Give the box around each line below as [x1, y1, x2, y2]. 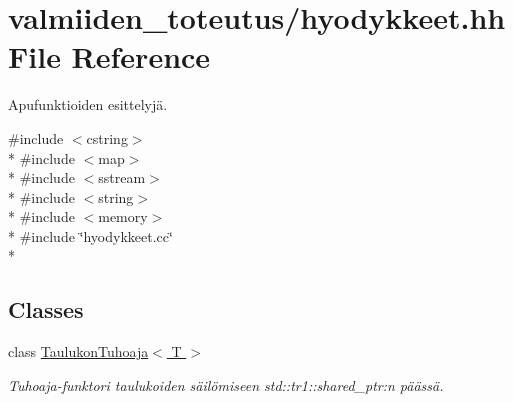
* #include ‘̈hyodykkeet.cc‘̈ [8, 225, 173, 246]
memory [98, 206, 148, 227]
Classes [8, 294, 84, 325]
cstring [86, 127, 128, 148]
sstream [98, 167, 146, 188]
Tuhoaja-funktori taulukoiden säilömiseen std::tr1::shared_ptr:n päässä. [8, 374, 444, 395]
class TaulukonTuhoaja [8, 341, 149, 362]
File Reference [8, 36, 211, 77]
